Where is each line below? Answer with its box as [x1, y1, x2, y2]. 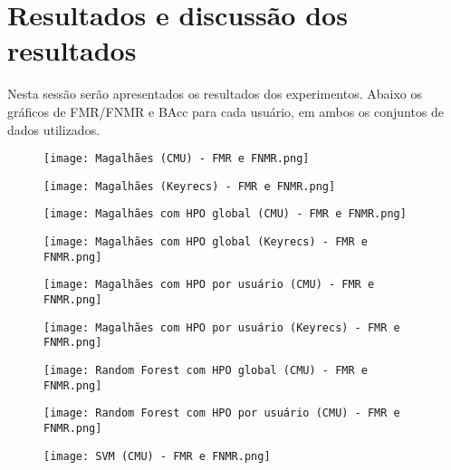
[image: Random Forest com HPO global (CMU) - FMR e [43, 364, 368, 377]
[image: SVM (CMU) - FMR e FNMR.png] [43, 449, 271, 463]
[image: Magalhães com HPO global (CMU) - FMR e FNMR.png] [43, 207, 407, 221]
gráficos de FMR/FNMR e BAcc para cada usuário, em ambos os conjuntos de [7, 101, 445, 120]
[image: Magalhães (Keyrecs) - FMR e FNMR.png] [43, 179, 336, 193]
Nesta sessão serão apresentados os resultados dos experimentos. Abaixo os [7, 84, 423, 103]
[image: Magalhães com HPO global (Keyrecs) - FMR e [43, 235, 368, 249]
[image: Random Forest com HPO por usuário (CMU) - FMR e [43, 407, 400, 420]
